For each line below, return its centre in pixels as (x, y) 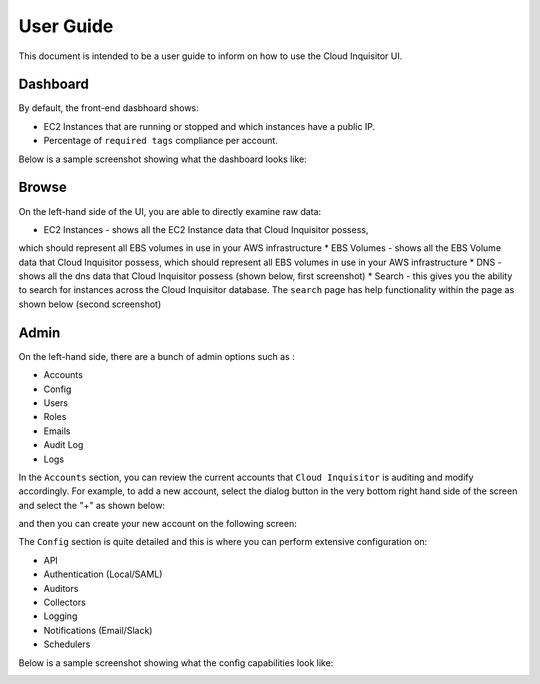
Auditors (61, 588)
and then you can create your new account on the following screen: (157, 524)
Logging (60, 616)
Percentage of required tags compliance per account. (161, 141)
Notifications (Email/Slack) (98, 630)
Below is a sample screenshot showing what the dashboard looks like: (162, 159)
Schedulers (67, 644)
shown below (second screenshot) (90, 304)
